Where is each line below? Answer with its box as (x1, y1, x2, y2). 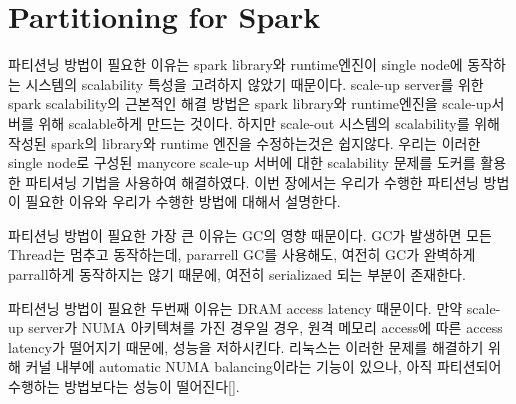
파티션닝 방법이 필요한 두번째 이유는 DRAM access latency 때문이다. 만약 (8, 297, 463, 318)
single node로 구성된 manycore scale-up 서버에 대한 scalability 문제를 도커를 (8, 152, 476, 173)
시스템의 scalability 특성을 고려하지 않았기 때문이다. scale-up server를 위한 (25, 73, 484, 94)
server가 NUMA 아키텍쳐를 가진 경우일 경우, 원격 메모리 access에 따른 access (28, 317, 503, 338)
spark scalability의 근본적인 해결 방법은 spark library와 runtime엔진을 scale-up (8, 93, 492, 114)
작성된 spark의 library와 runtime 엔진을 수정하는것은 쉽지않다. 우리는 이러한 (8, 132, 481, 153)
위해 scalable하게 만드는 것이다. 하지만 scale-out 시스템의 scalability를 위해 (38, 112, 500, 133)
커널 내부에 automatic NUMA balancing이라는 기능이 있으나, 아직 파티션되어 (25, 356, 502, 377)
